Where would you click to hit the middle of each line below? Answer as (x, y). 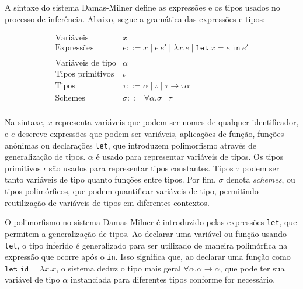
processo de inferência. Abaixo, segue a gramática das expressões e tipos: (135, 18)
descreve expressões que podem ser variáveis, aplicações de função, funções (151, 134)
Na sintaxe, (25, 122)
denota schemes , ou (261, 179)
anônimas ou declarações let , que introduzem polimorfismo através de (131, 145)
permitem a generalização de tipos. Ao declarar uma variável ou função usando (146, 233)
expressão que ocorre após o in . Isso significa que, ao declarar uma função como (148, 257)
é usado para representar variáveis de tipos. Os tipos (190, 156)
